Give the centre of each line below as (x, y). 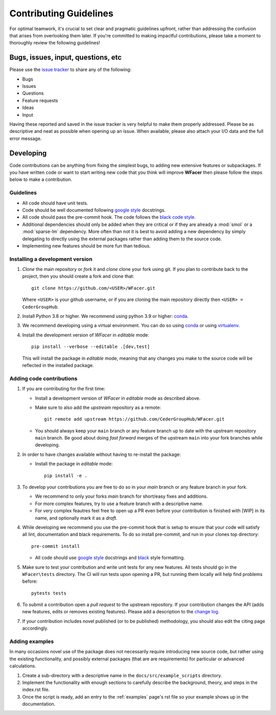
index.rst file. (36, 689)
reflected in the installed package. (58, 365)
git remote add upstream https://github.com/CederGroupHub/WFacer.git (134, 419)
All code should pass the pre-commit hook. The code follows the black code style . (109, 217)
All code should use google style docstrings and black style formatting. (110, 558)
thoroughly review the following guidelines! (55, 43)
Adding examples (32, 641)
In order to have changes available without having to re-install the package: (101, 454)
